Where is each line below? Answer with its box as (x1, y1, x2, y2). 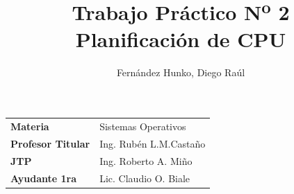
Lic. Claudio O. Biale (99, 170, 190, 185)
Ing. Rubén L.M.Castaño (99, 136, 206, 150)
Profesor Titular (10, 136, 90, 150)
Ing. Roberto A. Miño (99, 153, 193, 168)
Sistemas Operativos (99, 118, 186, 133)
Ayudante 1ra (10, 170, 77, 185)
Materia (10, 118, 49, 133)
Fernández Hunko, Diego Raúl (116, 64, 245, 79)
